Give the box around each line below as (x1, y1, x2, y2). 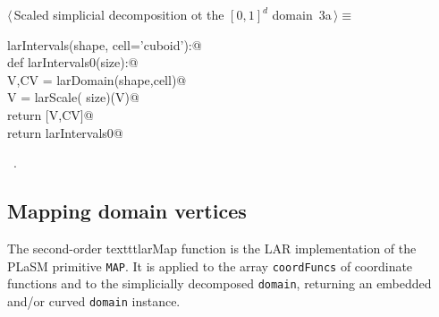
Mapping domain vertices (7, 197, 247, 225)
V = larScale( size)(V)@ (7, 88, 139, 107)
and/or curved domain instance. (7, 291, 181, 310)
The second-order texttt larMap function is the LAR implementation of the (7, 238, 417, 257)
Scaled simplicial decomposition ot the (13, 5, 224, 23)
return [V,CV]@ (7, 105, 94, 124)
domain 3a (272, 5, 332, 23)
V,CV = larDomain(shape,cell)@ (7, 70, 187, 89)
